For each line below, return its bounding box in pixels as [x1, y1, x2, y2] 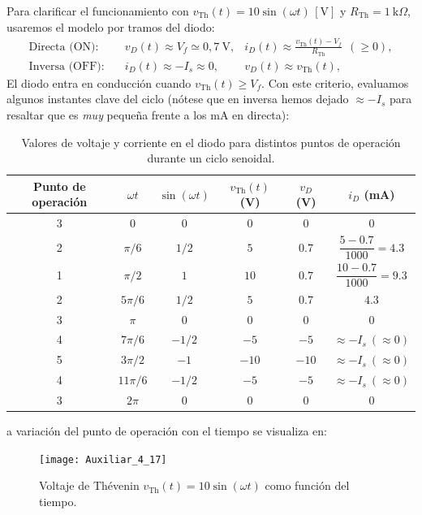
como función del [265, 477, 350, 494]
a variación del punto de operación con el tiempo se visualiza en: [6, 422, 327, 439]
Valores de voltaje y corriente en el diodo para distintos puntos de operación [21, 133, 401, 150]
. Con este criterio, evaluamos [261, 74, 409, 91]
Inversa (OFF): [28, 60, 105, 72]
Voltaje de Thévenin [39, 477, 140, 494]
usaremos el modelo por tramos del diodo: [6, 18, 215, 35]
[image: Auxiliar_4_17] [39, 453, 167, 465]
